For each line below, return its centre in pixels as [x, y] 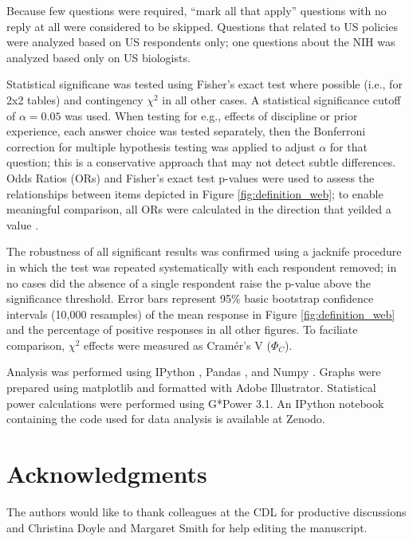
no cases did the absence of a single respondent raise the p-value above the [189, 282]
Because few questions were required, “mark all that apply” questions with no [197, 10]
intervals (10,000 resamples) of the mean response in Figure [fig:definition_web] [201, 314]
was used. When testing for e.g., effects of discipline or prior [211, 115]
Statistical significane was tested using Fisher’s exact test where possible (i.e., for [205, 84]
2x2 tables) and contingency [75, 99]
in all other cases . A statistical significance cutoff [281, 99]
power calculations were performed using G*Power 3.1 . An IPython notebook [195, 403]
